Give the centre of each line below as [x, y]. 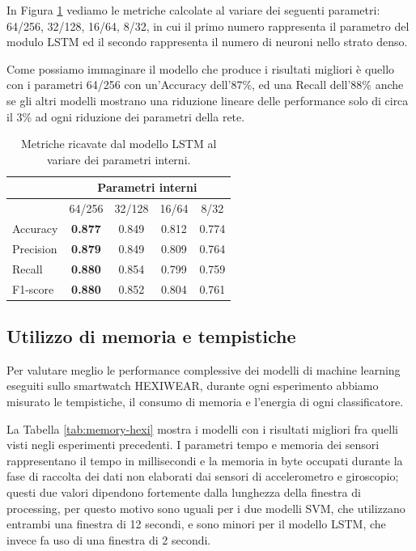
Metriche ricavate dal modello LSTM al [119, 144]
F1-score [33, 288]
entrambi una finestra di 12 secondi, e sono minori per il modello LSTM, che [196, 524]
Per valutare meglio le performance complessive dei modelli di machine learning [204, 369]
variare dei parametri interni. [119, 159]
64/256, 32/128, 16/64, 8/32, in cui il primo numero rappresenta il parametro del [208, 25]
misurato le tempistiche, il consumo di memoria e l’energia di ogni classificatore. [205, 402]
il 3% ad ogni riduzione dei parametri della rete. [126, 116]
